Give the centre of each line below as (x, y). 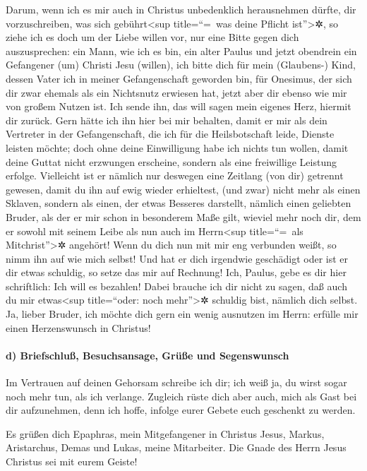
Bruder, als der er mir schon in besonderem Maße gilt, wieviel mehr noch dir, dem (183, 216)
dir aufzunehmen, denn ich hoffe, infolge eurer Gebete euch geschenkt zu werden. (181, 410)
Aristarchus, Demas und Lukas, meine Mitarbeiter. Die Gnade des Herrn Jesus (176, 447)
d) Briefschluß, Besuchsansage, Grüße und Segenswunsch (148, 355)
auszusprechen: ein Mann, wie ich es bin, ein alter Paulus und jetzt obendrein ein (181, 50)
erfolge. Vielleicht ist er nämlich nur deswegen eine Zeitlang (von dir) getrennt (175, 175)
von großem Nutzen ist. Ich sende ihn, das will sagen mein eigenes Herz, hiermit (179, 106)
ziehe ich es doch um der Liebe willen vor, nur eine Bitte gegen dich (152, 37)
